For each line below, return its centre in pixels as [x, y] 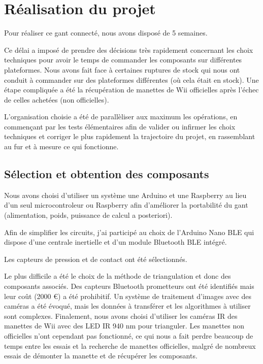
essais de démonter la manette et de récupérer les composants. [101, 356]
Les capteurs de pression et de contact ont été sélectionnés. [96, 259]
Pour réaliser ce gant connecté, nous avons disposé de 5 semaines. [106, 33]
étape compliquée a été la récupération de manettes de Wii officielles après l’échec [131, 90]
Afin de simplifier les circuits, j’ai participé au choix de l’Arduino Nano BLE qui [129, 232]
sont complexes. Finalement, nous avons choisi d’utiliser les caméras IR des [121, 316]
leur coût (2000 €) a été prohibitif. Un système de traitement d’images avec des [128, 296]
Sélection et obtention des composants [107, 174]
